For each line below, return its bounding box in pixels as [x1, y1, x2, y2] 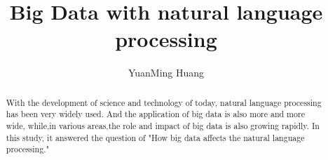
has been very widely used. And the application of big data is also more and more [6, 108, 305, 120]
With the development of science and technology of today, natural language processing [6, 96, 322, 108]
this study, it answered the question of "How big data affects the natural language [6, 131, 305, 143]
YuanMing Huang [128, 65, 205, 80]
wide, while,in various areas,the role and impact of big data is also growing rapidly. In [6, 120, 320, 132]
